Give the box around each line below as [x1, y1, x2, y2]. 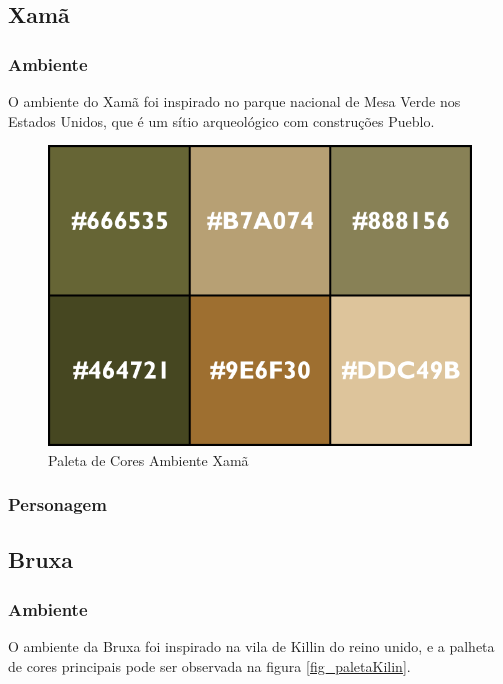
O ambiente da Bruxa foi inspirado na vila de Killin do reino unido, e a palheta [8, 635, 495, 656]
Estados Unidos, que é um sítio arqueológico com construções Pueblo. [8, 110, 435, 131]
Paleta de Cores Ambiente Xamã [48, 449, 249, 470]
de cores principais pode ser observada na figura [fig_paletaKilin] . [8, 655, 411, 676]
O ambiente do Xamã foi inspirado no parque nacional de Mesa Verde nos [8, 91, 461, 111]
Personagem [8, 492, 107, 517]
